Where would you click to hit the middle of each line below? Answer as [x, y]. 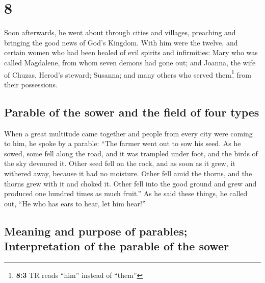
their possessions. [31, 84]
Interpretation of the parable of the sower [117, 246]
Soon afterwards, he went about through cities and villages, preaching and [120, 32]
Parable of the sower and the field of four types [132, 112]
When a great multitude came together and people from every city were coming [128, 133]
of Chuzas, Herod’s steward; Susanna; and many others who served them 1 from [128, 74]
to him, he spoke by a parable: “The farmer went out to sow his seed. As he [123, 143]
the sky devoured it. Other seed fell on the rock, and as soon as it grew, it [120, 163]
